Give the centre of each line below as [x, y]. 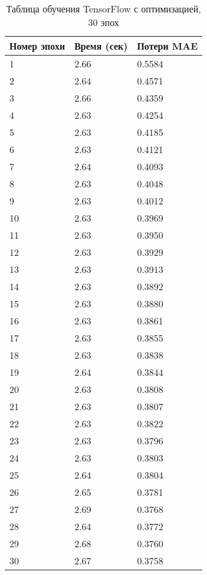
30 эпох [103, 22]
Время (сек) [101, 46]
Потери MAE [167, 46]
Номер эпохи [37, 46]
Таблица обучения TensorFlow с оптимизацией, [103, 9]
